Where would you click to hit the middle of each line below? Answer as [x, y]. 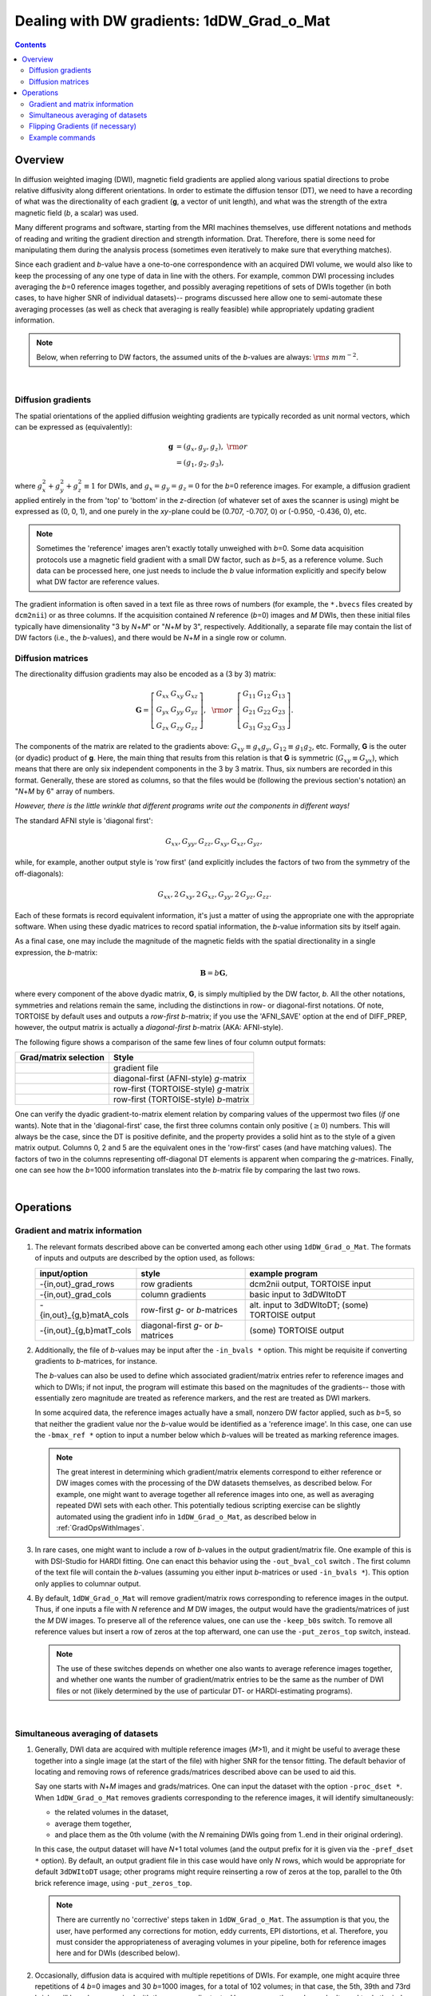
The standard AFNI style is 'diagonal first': [84, 820]
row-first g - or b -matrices [190, 1309]
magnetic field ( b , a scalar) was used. [77, 212]
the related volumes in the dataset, [112, 1812]
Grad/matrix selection [62, 1058]
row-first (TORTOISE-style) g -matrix [181, 1089]
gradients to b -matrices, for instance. [96, 1360]
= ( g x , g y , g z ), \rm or [212, 448]
